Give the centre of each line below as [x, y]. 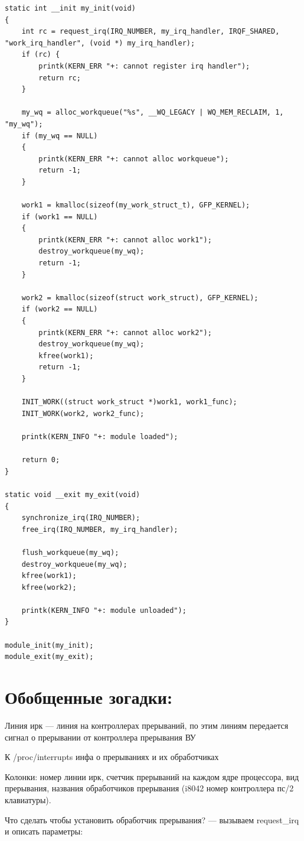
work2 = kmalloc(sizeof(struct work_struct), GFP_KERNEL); [140, 298]
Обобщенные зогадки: [89, 697]
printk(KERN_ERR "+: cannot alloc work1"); [125, 240]
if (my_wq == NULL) [60, 136]
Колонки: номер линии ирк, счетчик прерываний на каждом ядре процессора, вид [152, 776]
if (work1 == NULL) [60, 217]
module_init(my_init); [49, 645]
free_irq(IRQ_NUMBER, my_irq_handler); [100, 529]
